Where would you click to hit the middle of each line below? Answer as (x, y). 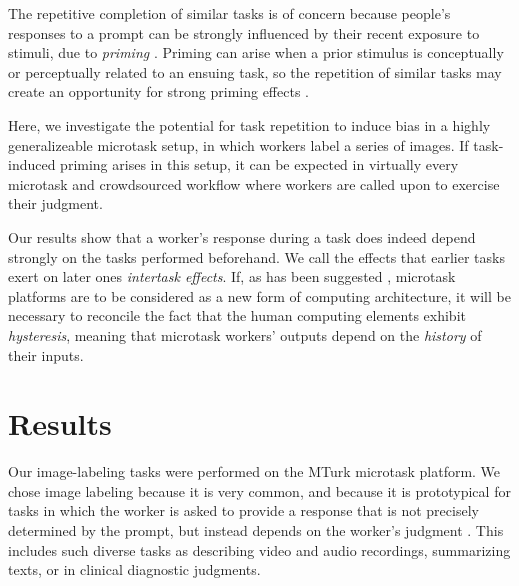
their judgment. (55, 203)
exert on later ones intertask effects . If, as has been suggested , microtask (232, 276)
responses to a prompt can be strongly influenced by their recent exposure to (244, 32)
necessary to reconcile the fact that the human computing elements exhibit (237, 315)
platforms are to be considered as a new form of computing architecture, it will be (259, 295)
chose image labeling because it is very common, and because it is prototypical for (259, 490)
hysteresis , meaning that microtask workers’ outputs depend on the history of (245, 334)
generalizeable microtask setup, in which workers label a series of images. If (238, 144)
